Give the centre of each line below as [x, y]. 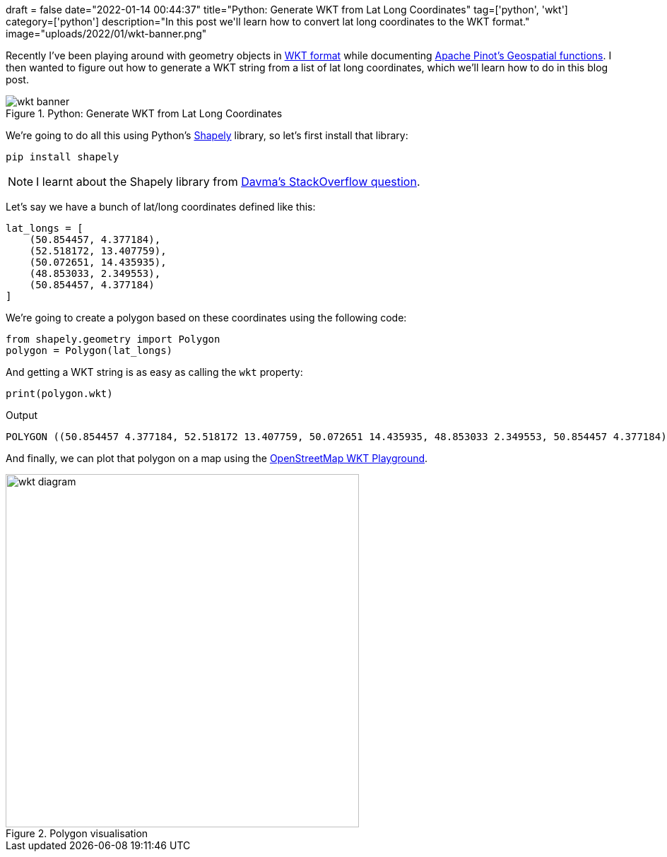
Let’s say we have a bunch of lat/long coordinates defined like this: [161, 207]
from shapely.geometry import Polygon [113, 339]
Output [22, 415]
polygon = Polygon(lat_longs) [89, 350]
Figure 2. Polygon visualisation [77, 833]
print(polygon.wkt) [59, 394]
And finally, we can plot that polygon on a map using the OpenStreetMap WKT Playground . [217, 458]
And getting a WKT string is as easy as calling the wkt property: [154, 372]
